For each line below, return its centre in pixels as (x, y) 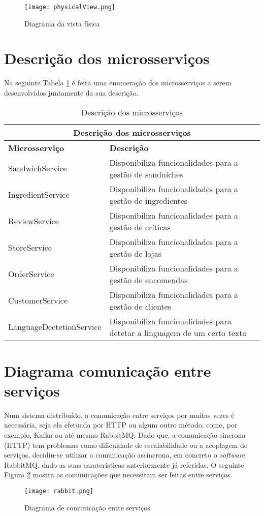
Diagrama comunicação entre (108, 370)
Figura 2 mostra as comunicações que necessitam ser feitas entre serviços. (118, 475)
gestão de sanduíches (146, 174)
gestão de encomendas (148, 280)
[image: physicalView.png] (70, 7)
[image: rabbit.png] (59, 491)
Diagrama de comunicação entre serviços (87, 507)
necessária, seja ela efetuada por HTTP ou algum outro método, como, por (121, 425)
